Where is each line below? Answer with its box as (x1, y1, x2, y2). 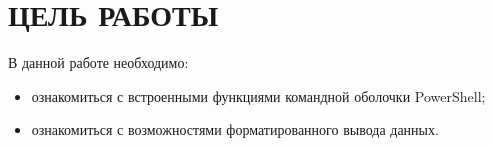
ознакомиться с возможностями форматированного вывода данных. (31, 119, 439, 140)
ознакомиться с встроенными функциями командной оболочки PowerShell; (31, 85, 486, 106)
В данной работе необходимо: (8, 52, 189, 73)
